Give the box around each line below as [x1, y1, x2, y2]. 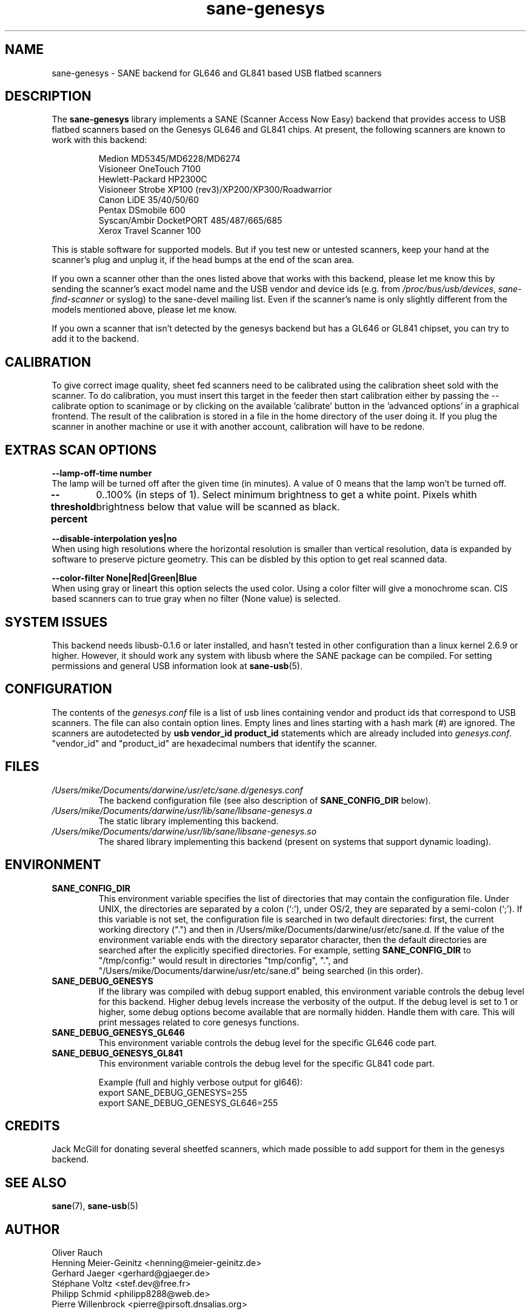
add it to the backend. [52, 333, 139, 344]
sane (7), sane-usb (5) [52, 1201, 139, 1212]
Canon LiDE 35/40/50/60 [98, 195, 199, 205]
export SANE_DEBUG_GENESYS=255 [98, 1087, 247, 1098]
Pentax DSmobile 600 [98, 205, 185, 216]
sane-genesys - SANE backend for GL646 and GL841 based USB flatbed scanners [52, 67, 382, 78]
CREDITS [5, 1118, 60, 1133]
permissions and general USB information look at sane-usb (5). [52, 660, 302, 671]
